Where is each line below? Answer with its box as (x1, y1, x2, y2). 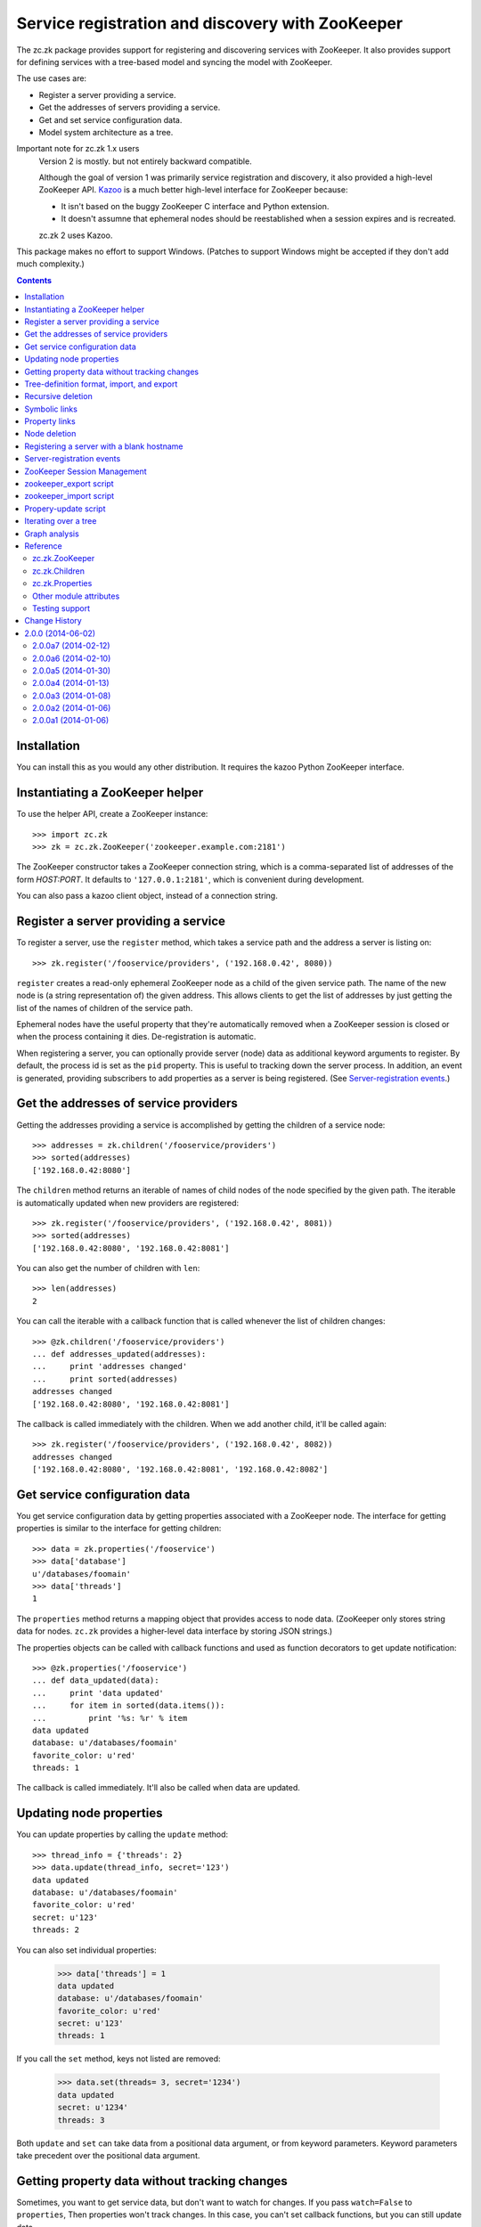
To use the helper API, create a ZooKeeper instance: (16, 809, 208, 820)
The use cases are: (16, 73, 87, 84)
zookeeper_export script (24, 478, 115, 489)
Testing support (32, 602, 91, 614)
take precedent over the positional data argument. (16, 2150, 200, 2160)
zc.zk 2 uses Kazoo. (38, 230, 113, 241)
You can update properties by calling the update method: (16, 1829, 229, 1840)
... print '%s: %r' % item (32, 1713, 188, 1723)
